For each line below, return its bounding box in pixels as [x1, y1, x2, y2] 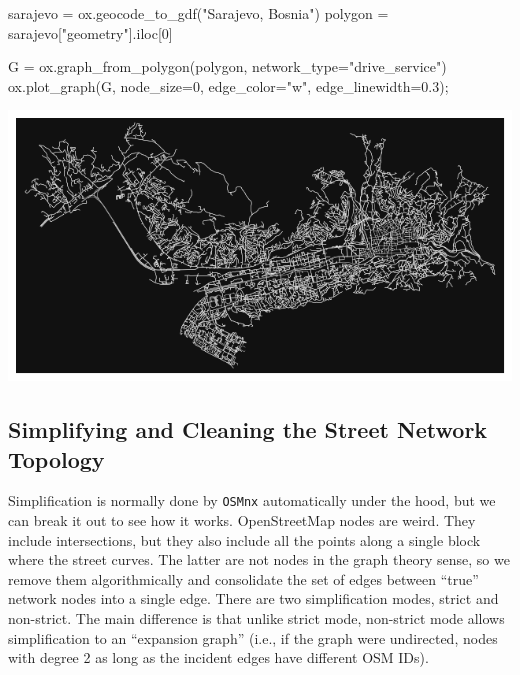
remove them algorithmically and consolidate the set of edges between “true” [8, 568, 479, 589]
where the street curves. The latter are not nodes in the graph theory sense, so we [8, 549, 510, 570]
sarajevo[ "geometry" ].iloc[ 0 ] [8, 22, 173, 43]
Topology [8, 443, 105, 474]
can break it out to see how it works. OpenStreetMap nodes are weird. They [8, 510, 476, 531]
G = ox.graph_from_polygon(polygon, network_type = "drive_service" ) [8, 56, 447, 77]
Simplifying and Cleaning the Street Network [8, 414, 488, 445]
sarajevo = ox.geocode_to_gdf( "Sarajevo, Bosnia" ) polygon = [8, 3, 389, 23]
